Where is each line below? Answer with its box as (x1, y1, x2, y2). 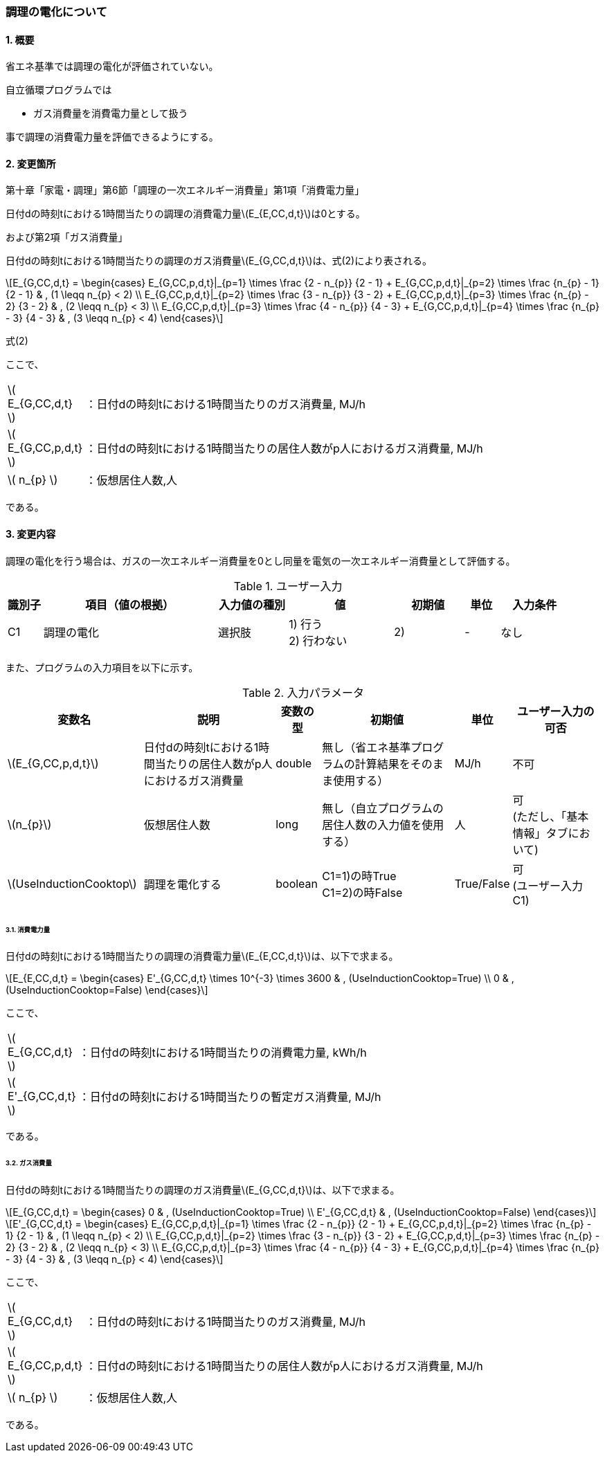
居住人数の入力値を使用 (322, 817, 444, 832)
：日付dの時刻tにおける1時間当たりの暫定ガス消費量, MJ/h (78, 1090, 381, 1104)
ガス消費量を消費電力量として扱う (33, 107, 188, 120)
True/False (454, 876, 510, 891)
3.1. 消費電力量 (6, 925, 51, 933)
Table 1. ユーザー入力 (233, 578, 343, 593)
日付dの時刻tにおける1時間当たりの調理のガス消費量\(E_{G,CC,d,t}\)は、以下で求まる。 (6, 1184, 400, 1196)
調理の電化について (6, 5, 107, 19)
